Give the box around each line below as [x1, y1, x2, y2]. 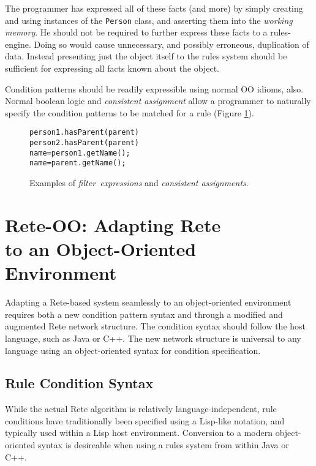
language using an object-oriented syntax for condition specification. [5, 344, 261, 356]
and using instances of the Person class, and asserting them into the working [5, 13, 293, 26]
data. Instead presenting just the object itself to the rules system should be [5, 50, 287, 62]
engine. [5, 37, 31, 50]
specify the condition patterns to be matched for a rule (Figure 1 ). [5, 106, 254, 119]
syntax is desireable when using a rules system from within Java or [38, 438, 289, 451]
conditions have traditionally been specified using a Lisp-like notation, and [5, 414, 285, 427]
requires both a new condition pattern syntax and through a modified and [5, 307, 283, 320]
